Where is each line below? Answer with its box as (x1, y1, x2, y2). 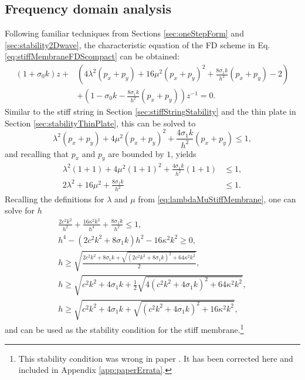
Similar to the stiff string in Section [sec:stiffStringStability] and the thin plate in (5, 105, 296, 118)
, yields (171, 147, 196, 159)
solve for (5, 204, 35, 216)
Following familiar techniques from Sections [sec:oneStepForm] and (5, 27, 244, 39)
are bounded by (108, 147, 164, 159)
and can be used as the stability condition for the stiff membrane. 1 (5, 322, 244, 336)
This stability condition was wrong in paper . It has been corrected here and (18, 352, 293, 364)
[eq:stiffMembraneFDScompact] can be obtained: (5, 50, 180, 62)
